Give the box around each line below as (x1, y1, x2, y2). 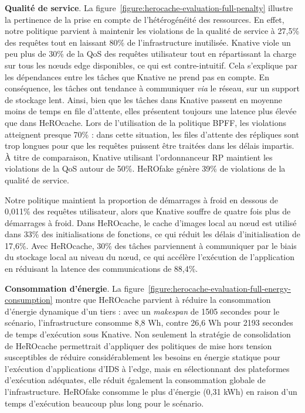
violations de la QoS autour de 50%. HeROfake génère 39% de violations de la (5, 162, 286, 175)
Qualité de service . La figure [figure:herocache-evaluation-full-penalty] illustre (5, 2, 293, 13)
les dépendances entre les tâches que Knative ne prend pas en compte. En (5, 70, 269, 83)
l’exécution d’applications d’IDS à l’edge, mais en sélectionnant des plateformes (5, 362, 290, 374)
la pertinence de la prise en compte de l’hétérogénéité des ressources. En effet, (5, 13, 284, 25)
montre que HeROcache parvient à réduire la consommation (55, 293, 271, 306)
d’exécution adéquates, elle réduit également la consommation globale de (5, 374, 266, 386)
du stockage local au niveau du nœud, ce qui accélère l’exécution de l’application (5, 251, 295, 263)
